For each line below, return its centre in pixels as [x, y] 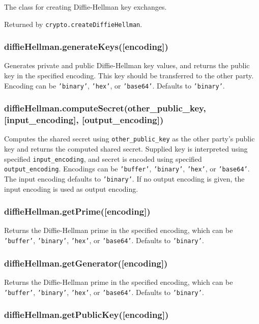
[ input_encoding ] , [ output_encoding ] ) [84, 120]
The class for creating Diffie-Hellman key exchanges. [85, 7]
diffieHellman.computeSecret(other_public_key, [105, 108]
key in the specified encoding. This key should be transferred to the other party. [129, 76]
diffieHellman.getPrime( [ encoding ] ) [77, 211]
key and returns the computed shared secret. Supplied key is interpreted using [126, 149]
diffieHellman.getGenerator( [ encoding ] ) [86, 263]
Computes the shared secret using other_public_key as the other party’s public [129, 139]
